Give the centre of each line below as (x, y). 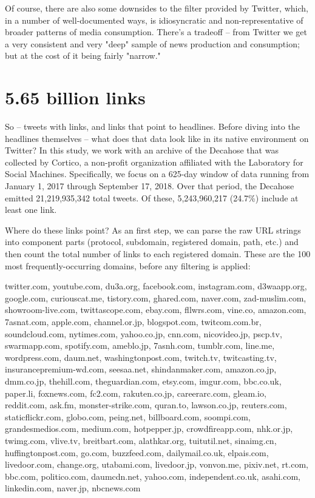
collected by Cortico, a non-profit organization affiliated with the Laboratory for (154, 162)
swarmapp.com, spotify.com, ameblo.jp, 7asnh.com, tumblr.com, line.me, (140, 345)
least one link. (31, 210)
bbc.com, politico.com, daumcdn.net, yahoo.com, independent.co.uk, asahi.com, (153, 476)
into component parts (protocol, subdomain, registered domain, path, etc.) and (152, 242)
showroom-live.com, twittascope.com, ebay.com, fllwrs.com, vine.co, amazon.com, (156, 310)
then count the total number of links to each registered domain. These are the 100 (158, 254)
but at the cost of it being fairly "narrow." (83, 56)
